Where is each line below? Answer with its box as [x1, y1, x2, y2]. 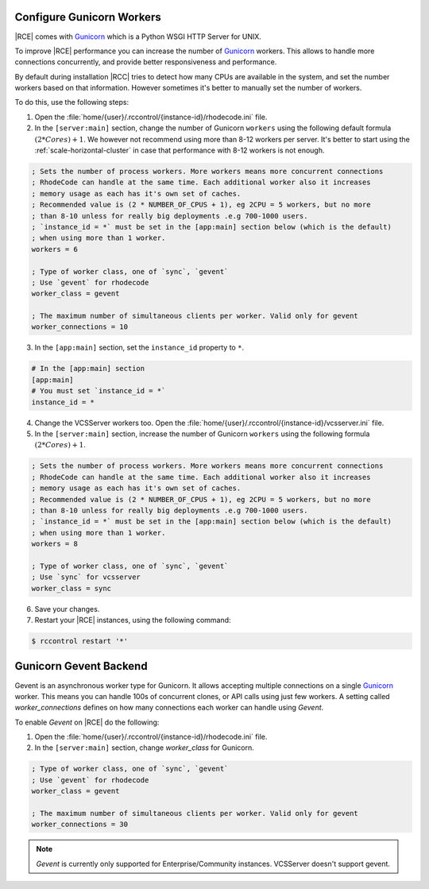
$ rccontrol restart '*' [31, 636, 129, 646]
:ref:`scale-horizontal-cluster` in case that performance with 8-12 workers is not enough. [34, 145, 325, 155]
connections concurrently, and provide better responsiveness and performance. [14, 57, 277, 67]
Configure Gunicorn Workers [14, 10, 162, 24]
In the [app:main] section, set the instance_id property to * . [34, 342, 245, 353]
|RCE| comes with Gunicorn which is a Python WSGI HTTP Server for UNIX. [14, 32, 262, 41]
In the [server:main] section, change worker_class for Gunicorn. [34, 743, 254, 752]
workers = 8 [31, 539, 79, 548]
